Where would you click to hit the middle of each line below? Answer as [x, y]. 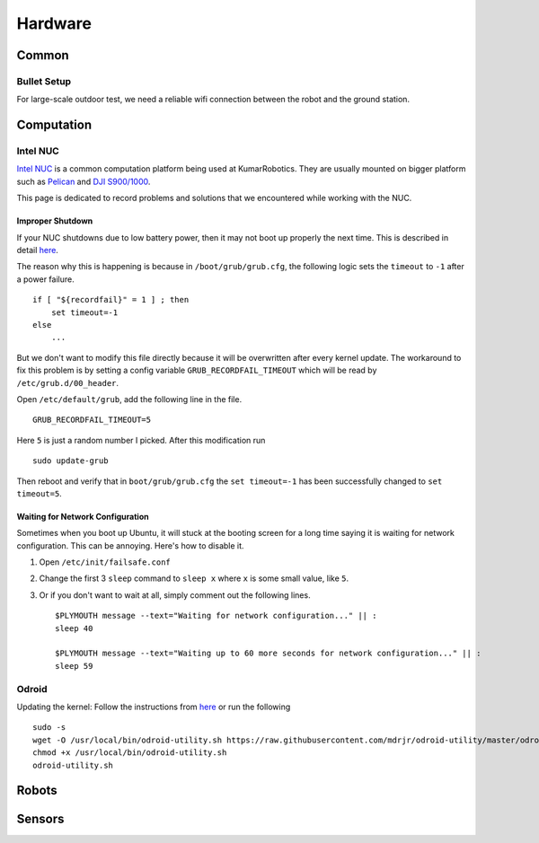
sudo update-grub [71, 461]
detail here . [37, 250]
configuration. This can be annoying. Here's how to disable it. [130, 545]
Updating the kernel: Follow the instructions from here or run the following [154, 707]
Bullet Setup [44, 81]
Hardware [54, 23]
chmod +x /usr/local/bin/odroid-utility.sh [130, 753]
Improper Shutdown [55, 221]
